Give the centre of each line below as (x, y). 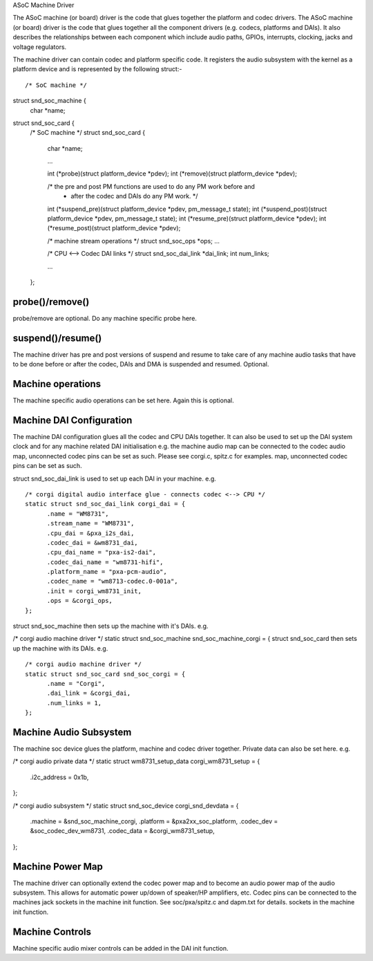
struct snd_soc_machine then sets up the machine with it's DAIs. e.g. (111, 626)
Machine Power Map (58, 867)
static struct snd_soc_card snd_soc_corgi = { (105, 674)
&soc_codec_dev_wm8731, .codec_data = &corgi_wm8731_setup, (122, 831)
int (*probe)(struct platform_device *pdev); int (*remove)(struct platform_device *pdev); (172, 174)
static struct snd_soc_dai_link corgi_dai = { (105, 504)
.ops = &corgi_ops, (80, 601)
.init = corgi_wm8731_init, (94, 591)
